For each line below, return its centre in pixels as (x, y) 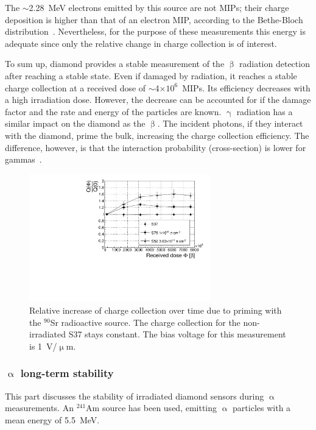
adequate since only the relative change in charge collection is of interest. (141, 43)
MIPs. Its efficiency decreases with (246, 87)
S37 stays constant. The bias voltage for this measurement (177, 334)
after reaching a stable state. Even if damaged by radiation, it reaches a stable (151, 75)
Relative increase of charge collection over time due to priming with (156, 310)
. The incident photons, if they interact (230, 123)
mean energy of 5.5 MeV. (52, 419)
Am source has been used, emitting (152, 408)
